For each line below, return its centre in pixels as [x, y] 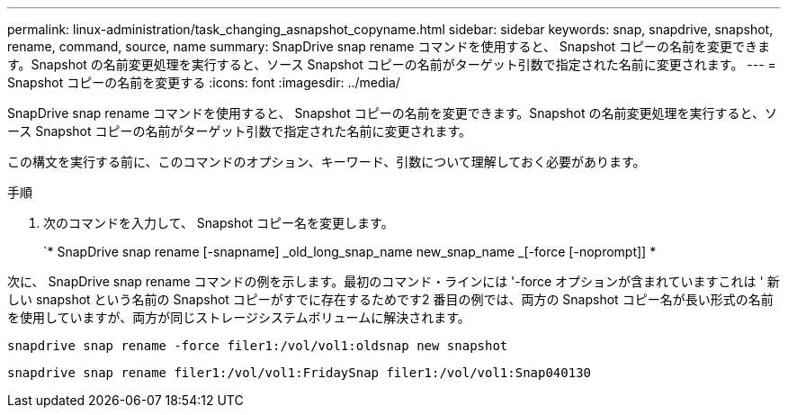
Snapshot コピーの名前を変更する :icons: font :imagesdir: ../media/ [204, 82]
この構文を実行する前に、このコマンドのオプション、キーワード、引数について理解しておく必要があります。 [327, 162]
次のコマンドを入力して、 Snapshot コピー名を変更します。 [219, 223]
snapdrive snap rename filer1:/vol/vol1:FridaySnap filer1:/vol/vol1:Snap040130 [300, 373]
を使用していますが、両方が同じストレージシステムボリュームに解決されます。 [239, 317]
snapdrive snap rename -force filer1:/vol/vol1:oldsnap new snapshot [258, 346]
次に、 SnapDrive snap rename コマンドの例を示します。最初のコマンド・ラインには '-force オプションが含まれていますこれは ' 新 [394, 281]
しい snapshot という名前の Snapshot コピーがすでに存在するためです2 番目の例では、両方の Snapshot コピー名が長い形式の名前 [390, 299]
